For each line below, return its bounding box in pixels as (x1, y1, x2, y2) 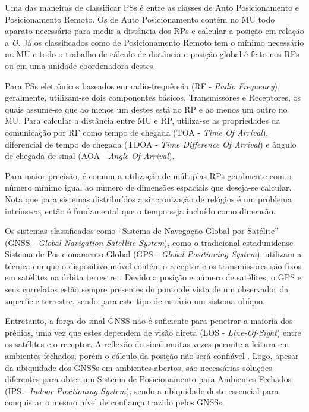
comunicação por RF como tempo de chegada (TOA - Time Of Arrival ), (5, 126, 269, 138)
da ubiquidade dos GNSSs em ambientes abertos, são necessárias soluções (5, 361, 272, 373)
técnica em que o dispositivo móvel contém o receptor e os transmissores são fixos (5, 259, 301, 271)
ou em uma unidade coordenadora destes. (5, 59, 156, 71)
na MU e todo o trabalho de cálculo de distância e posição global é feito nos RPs (5, 48, 299, 60)
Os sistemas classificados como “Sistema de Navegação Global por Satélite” (5, 224, 279, 237)
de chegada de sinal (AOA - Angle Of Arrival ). (5, 149, 175, 162)
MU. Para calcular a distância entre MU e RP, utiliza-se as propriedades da (5, 114, 280, 127)
